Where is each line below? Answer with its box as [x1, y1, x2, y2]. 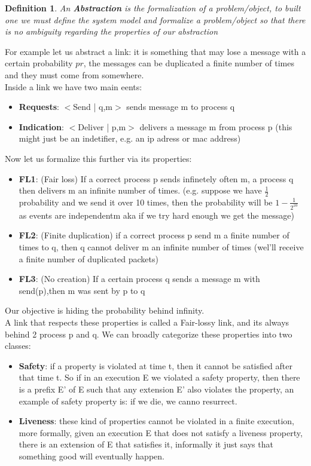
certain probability [5, 57, 73, 69]
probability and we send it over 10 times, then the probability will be [19, 195, 273, 208]
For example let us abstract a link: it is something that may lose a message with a [5, 45, 306, 57]
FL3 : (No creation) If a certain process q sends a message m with [19, 272, 260, 285]
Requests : [19, 100, 59, 113]
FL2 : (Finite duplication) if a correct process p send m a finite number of [19, 229, 289, 241]
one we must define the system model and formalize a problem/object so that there [5, 13, 306, 26]
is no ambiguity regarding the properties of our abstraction [5, 25, 218, 38]
